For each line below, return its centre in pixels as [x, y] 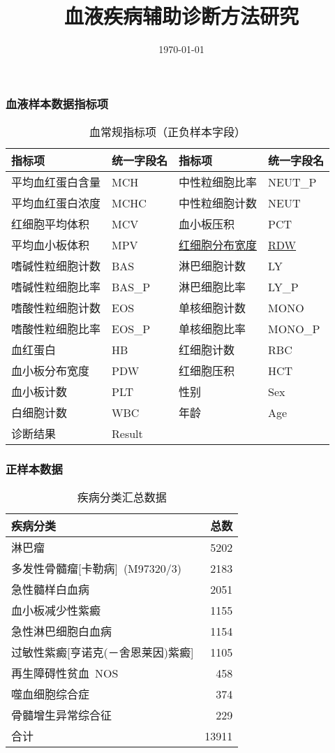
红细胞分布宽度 [218, 245]
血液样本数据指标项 [57, 103]
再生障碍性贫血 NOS [65, 673]
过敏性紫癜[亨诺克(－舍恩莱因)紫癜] [103, 652]
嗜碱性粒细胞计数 [56, 266]
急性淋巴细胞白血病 [62, 631]
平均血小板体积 [51, 245]
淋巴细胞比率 [213, 287]
